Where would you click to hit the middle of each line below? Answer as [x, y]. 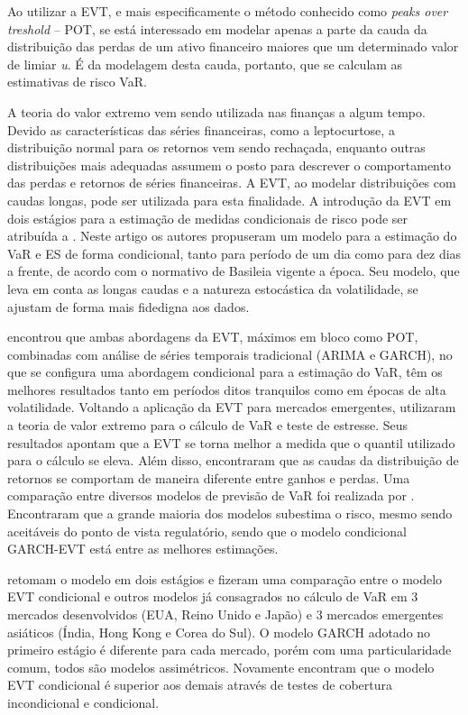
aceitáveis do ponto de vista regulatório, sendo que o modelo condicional [207, 531]
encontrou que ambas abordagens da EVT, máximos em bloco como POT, [213, 337]
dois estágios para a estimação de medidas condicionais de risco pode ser [208, 218]
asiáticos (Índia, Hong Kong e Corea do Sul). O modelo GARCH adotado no [219, 632]
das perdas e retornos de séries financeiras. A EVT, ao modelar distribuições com [232, 183]
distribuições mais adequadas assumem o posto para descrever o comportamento [229, 165]
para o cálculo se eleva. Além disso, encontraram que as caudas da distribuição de [233, 460]
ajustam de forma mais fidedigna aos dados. [128, 306]
